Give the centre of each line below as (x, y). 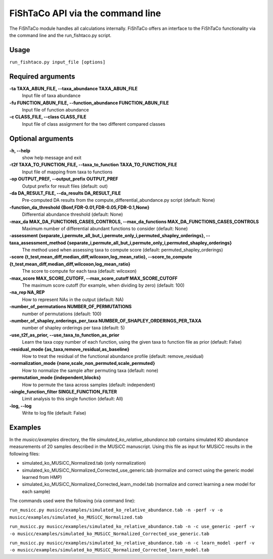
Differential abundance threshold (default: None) (73, 214)
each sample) (36, 491)
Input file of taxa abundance (51, 96)
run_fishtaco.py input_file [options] (57, 62)
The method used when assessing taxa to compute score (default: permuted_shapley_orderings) (123, 250)
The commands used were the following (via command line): (72, 501)
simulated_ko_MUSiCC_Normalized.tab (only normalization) (84, 463)
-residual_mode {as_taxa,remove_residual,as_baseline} (70, 349)
